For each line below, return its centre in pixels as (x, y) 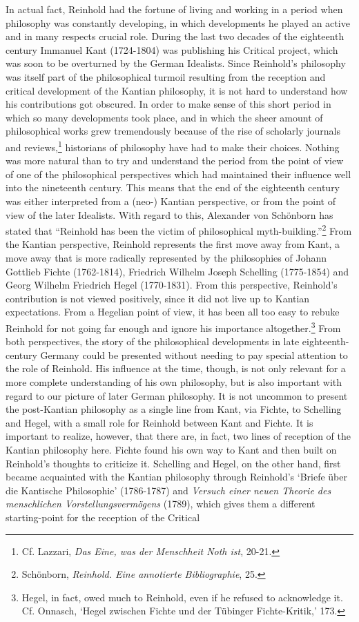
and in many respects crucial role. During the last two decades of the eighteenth (175, 36)
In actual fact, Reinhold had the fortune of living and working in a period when (174, 9)
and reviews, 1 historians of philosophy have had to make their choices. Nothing (173, 146)
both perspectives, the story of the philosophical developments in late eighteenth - (177, 341)
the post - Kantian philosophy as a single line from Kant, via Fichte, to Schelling (174, 409)
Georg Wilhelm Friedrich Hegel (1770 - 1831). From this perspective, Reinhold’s (172, 285)
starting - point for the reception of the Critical (103, 517)
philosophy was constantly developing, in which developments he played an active (178, 22)
